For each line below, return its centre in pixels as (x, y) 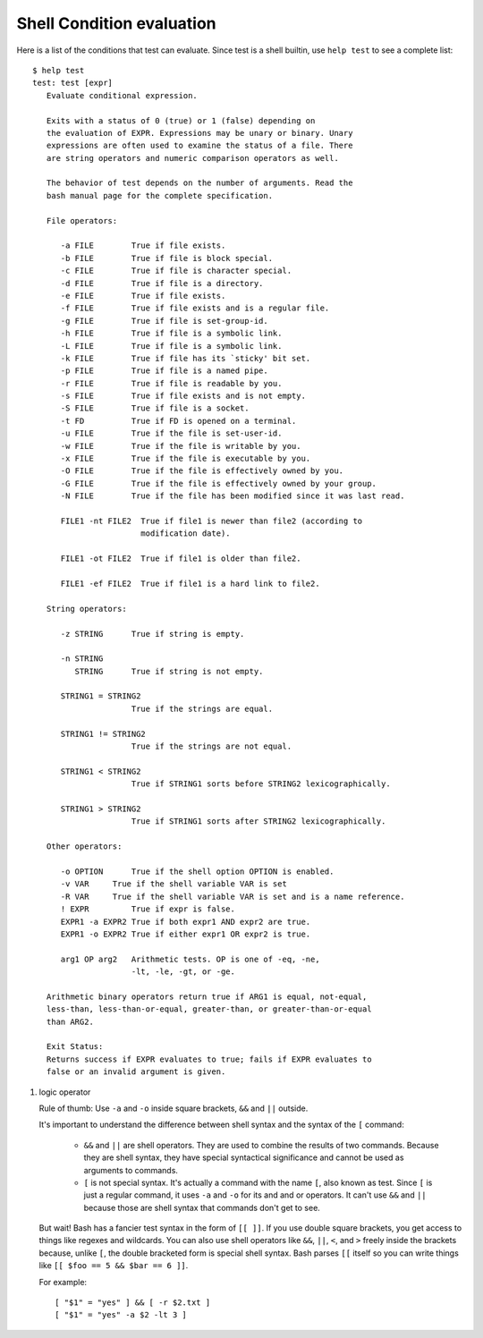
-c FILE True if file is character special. (176, 271)
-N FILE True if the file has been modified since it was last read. (233, 496)
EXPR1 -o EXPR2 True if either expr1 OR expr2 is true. (186, 934)
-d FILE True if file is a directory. (162, 283)
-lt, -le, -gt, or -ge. (183, 972)
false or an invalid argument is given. (136, 1072)
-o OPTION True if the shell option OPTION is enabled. (197, 871)
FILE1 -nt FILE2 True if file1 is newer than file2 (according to (212, 521)
